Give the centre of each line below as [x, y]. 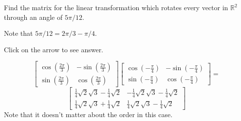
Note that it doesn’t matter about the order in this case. [88, 114]
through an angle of [33, 17]
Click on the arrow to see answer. [54, 49]
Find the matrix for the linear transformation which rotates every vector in [116, 7]
